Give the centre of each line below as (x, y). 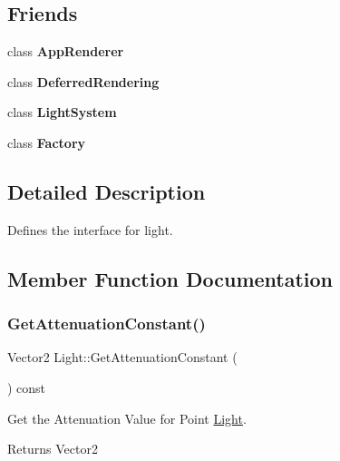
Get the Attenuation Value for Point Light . (127, 418)
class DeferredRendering (83, 81)
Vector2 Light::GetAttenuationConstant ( (122, 357)
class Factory (47, 142)
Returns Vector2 (53, 449)
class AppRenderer (66, 51)
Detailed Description (107, 191)
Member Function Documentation (170, 278)
